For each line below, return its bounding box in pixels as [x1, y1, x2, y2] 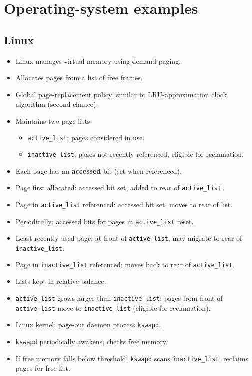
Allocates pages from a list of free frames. [15, 72, 143, 83]
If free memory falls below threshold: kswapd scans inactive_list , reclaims [15, 353, 248, 363]
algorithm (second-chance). [15, 99, 98, 109]
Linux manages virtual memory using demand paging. [15, 55, 181, 66]
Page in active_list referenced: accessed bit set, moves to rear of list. [15, 199, 233, 210]
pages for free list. [15, 363, 70, 373]
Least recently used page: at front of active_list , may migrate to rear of [15, 233, 242, 243]
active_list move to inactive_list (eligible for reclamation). [15, 302, 211, 313]
